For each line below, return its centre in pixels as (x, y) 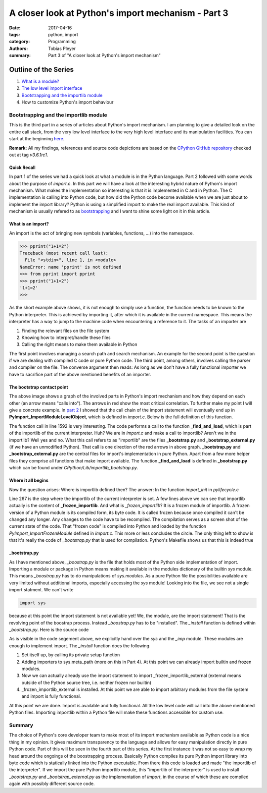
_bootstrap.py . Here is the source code (49, 629)
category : (20, 42)
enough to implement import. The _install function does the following (79, 646)
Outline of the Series (42, 69)
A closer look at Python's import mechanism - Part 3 (119, 13)
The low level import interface (52, 88)
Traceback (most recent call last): (64, 253)
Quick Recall (22, 167)
